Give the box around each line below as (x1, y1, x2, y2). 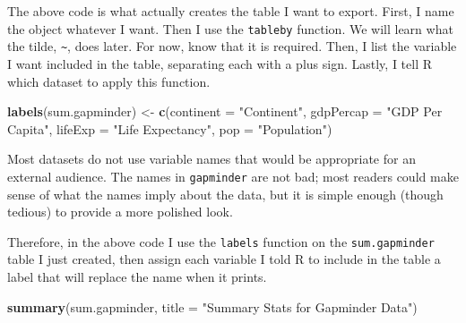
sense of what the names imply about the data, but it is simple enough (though (7, 184, 444, 203)
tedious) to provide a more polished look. (7, 202, 233, 221)
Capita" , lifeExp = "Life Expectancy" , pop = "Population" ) (7, 119, 332, 138)
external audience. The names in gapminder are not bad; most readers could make (7, 166, 459, 185)
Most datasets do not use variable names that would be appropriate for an (7, 149, 416, 168)
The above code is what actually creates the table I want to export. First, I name (7, 2, 454, 20)
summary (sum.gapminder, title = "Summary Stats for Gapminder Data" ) (7, 297, 418, 316)
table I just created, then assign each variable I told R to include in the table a (7, 250, 441, 268)
